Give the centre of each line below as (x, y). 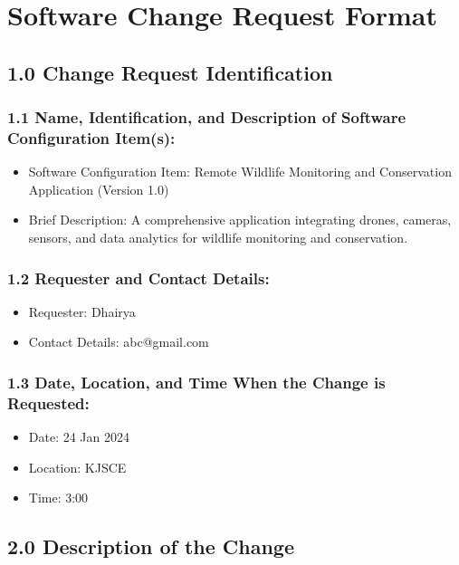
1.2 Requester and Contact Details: (139, 278)
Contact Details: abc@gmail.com (119, 342)
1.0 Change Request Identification (170, 72)
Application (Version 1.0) (99, 189)
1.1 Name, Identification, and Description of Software (207, 117)
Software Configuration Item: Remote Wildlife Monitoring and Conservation (240, 172)
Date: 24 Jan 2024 (79, 437)
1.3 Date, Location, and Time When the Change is (196, 382)
